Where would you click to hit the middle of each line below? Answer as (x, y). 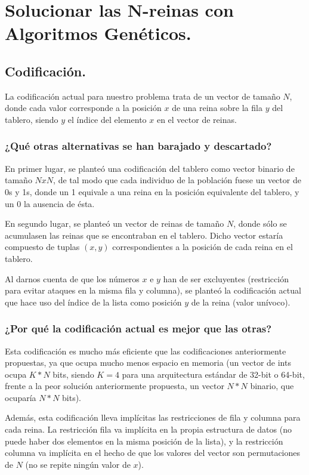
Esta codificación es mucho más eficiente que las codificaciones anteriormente (146, 351)
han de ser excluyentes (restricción (226, 278)
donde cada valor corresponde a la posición (83, 108)
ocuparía (21, 397)
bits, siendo (73, 374)
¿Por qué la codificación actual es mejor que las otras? (138, 329)
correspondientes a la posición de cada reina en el (203, 247)
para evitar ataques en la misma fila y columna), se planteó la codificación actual (153, 290)
